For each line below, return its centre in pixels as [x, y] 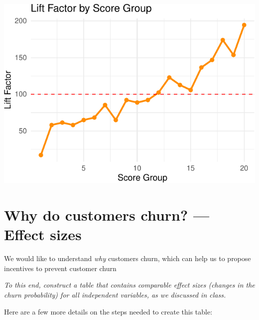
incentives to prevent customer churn [60, 268]
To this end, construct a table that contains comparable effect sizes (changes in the [129, 285]
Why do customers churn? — [107, 215]
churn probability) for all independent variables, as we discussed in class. [115, 295]
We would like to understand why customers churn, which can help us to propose [128, 258]
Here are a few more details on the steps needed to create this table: [108, 311]
